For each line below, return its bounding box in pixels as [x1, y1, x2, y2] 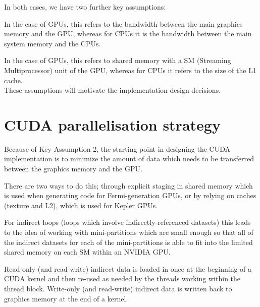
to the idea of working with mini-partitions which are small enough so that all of [4, 227, 253, 237]
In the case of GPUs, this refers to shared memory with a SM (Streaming [4, 55, 231, 66]
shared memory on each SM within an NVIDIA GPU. [4, 247, 171, 257]
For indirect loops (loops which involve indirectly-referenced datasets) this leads [4, 217, 251, 227]
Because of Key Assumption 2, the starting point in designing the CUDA [4, 143, 231, 154]
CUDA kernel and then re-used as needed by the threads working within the [4, 273, 241, 284]
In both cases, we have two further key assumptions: [4, 2, 166, 12]
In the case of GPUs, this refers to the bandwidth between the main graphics [4, 18, 243, 29]
